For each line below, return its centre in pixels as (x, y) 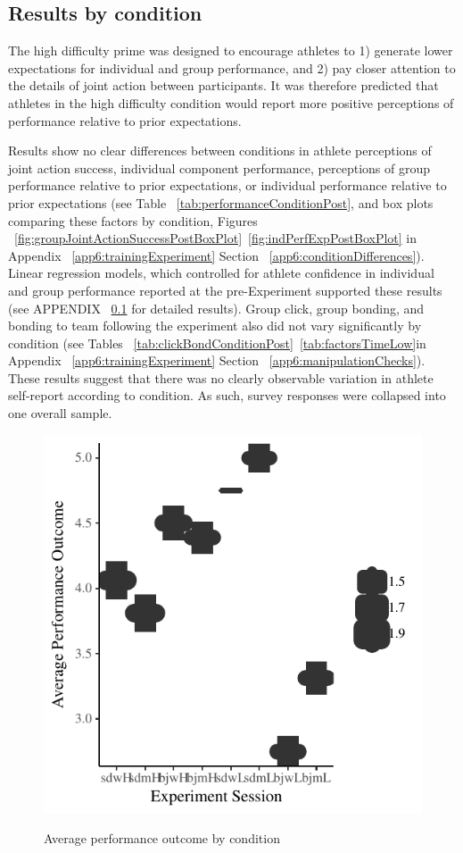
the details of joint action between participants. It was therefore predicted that (223, 85)
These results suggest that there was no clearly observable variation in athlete (221, 377)
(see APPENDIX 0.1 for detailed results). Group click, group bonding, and (216, 308)
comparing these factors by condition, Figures (133, 220)
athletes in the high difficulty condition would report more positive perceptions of (231, 102)
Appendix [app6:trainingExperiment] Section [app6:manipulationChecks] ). (217, 360)
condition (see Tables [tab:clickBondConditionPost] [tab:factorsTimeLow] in (217, 343)
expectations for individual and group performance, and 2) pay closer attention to (232, 67)
